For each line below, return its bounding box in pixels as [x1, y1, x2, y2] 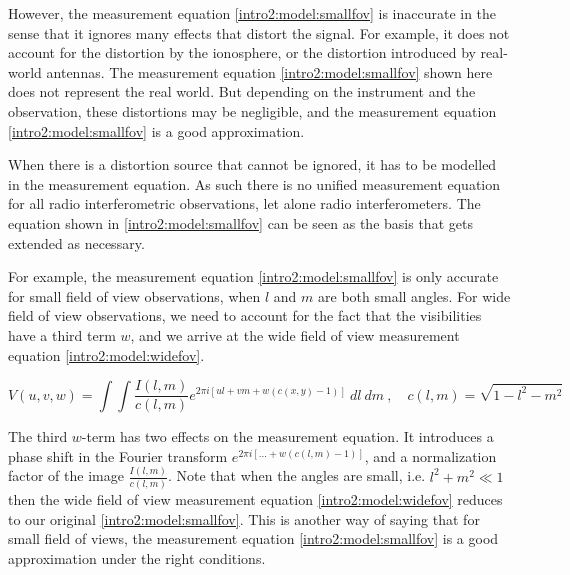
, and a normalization [364, 445, 497, 466]
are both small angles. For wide [318, 285, 511, 306]
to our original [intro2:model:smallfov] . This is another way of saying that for [8, 508, 480, 529]
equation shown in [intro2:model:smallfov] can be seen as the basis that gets [8, 212, 473, 233]
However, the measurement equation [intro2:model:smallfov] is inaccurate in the [8, 3, 497, 23]
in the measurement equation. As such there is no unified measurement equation [8, 173, 501, 194]
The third [8, 426, 68, 447]
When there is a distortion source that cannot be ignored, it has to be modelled [8, 154, 497, 175]
